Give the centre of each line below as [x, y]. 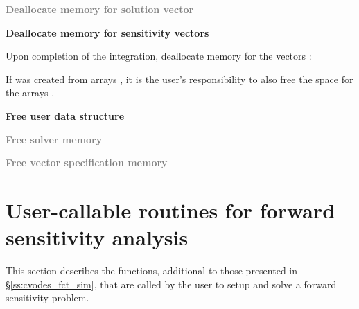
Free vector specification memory [87, 162]
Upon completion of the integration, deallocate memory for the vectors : [159, 56]
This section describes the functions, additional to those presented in [152, 271]
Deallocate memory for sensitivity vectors [107, 32]
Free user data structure [65, 115]
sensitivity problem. [47, 298]
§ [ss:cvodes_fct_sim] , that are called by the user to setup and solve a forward [171, 284]
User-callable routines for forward [170, 210]
